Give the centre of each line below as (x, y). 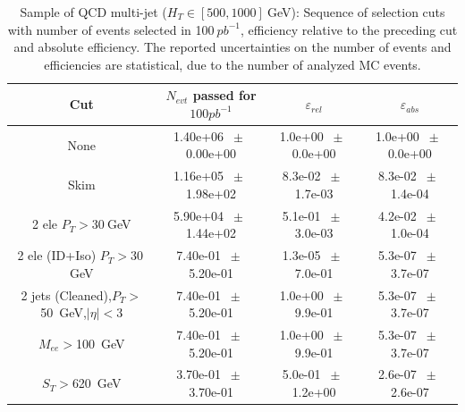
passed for (224, 95)
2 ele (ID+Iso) (57, 255)
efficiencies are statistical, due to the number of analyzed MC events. (232, 64)
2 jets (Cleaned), (66, 294)
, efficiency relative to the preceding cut (349, 29)
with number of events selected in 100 (111, 29)
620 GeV (97, 383)
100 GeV (101, 343)
